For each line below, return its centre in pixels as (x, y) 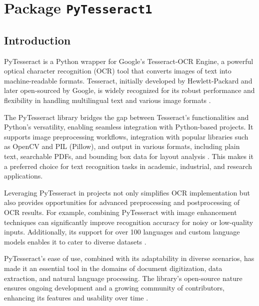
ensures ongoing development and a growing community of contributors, (114, 288)
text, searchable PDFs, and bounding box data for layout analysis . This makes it (129, 156)
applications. (23, 176)
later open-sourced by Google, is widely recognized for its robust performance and (129, 90)
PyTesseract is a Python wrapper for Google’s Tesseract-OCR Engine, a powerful (129, 61)
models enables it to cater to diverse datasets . (75, 241)
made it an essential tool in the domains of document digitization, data (113, 268)
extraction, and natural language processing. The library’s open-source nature (123, 278)
